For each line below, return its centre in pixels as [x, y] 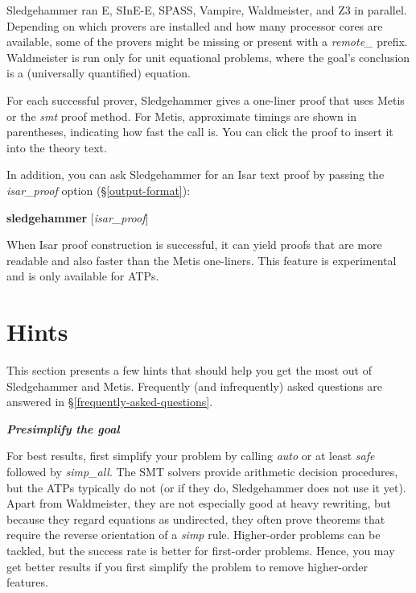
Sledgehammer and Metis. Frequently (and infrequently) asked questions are [194, 386]
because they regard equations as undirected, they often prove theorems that [196, 518]
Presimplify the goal [63, 428]
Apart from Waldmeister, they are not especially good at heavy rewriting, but [199, 503]
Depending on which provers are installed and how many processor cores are [195, 25]
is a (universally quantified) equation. [99, 73]
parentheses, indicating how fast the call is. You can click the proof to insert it [200, 132]
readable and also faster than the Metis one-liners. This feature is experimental [202, 260]
